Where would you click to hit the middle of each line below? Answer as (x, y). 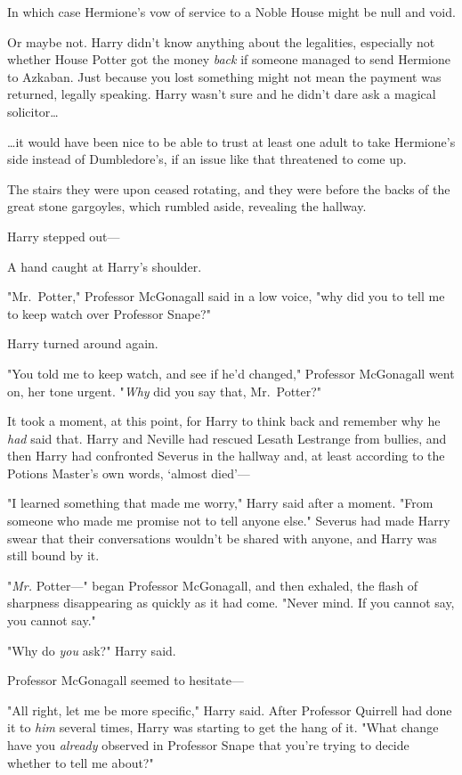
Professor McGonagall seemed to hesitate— (126, 680)
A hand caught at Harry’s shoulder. (105, 266)
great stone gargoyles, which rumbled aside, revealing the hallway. (187, 206)
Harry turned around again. (83, 343)
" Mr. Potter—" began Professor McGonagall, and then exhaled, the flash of (213, 585)
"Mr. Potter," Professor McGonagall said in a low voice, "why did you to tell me (226, 296)
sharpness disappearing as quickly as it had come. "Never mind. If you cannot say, (231, 603)
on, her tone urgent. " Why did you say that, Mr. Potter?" (165, 391)
